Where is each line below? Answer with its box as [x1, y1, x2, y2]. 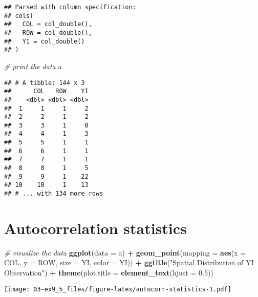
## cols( [4, 12, 34, 19]
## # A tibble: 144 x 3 [4, 79, 85, 87]
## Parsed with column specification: [4, 4, 136, 11]
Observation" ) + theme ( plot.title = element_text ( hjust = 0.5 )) [4, 267, 213, 278]
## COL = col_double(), [4, 20, 92, 28]
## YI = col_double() [4, 37, 85, 45]
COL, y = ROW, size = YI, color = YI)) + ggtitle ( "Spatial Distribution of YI [4, 257, 254, 268]
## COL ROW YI [4, 88, 89, 95]
